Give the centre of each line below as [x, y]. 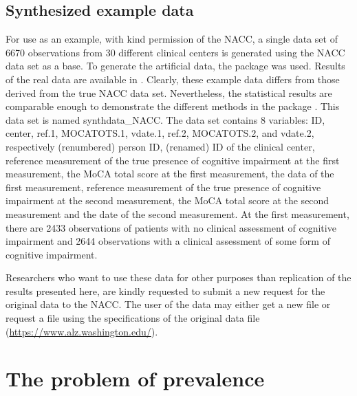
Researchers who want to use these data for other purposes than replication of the [178, 277]
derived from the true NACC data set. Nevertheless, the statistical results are [169, 92]
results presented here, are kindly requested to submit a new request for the [165, 290]
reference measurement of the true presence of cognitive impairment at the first [173, 160]
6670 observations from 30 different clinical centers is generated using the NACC [175, 52]
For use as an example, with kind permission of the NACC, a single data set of [172, 39]
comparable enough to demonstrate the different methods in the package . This [173, 106]
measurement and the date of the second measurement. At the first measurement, [177, 213]
